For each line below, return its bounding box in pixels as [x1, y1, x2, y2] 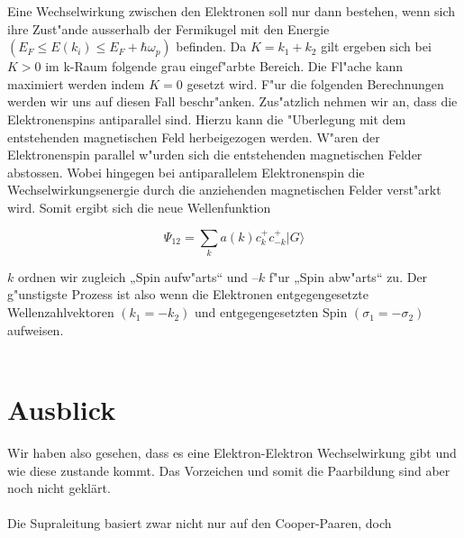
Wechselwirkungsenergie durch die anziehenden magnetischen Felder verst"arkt [7, 180, 441, 199]
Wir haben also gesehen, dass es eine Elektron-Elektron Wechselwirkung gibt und [7, 442, 457, 461]
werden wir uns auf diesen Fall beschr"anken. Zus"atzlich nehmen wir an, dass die [7, 92, 458, 111]
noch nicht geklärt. [7, 479, 111, 497]
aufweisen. [7, 320, 64, 339]
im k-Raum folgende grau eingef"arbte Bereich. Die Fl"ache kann [45, 57, 403, 76]
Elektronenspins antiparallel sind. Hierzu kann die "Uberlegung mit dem [7, 109, 406, 128]
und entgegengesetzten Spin [194, 303, 348, 322]
